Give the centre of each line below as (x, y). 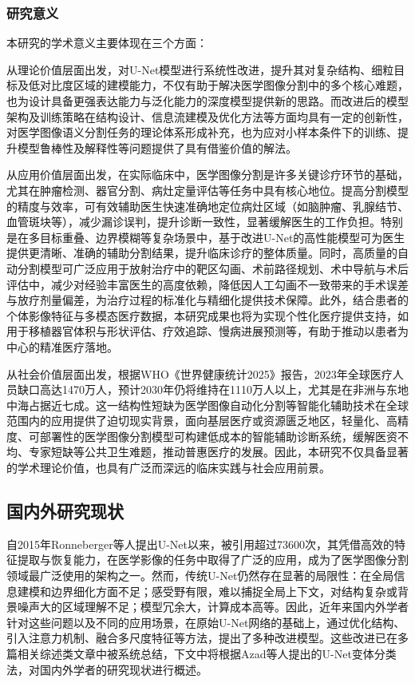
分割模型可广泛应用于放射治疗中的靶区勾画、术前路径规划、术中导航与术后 (213, 268)
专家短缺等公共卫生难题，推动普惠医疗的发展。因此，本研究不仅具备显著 (218, 452)
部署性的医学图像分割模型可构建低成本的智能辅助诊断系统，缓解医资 (218, 436)
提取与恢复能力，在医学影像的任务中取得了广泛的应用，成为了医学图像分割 (213, 560)
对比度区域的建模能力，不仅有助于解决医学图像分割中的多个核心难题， (224, 85)
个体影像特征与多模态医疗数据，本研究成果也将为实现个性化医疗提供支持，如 (207, 315)
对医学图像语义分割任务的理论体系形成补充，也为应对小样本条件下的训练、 (202, 132)
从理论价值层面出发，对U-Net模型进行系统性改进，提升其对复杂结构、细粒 (200, 69)
